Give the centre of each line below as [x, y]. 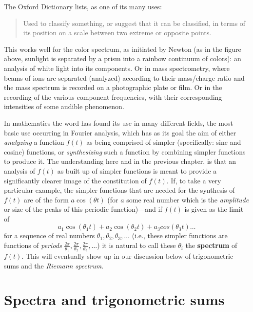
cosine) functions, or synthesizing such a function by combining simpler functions [125, 151]
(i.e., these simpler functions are [180, 235]
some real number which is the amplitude [188, 199]
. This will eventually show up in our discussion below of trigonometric [127, 256]
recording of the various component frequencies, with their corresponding [113, 97]
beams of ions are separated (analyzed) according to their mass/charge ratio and [124, 78]
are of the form [46, 199]
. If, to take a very [194, 180]
